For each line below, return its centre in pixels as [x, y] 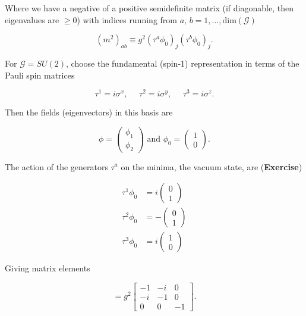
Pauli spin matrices [40, 75]
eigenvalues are [32, 19]
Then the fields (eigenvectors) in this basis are [89, 112]
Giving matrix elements [48, 268]
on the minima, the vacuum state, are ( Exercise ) [212, 166]
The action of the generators [56, 166]
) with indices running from [127, 19]
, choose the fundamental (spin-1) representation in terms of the [183, 63]
